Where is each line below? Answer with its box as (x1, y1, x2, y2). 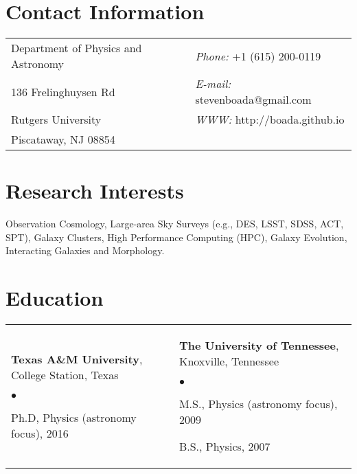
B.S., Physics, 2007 (178, 438, 270, 455)
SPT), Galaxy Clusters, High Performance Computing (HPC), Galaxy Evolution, (5, 229, 347, 244)
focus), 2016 (11, 425, 69, 441)
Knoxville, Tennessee (178, 353, 279, 370)
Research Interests (5, 177, 184, 205)
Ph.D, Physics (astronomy (11, 409, 137, 425)
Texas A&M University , (11, 350, 143, 367)
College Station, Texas (11, 366, 119, 383)
